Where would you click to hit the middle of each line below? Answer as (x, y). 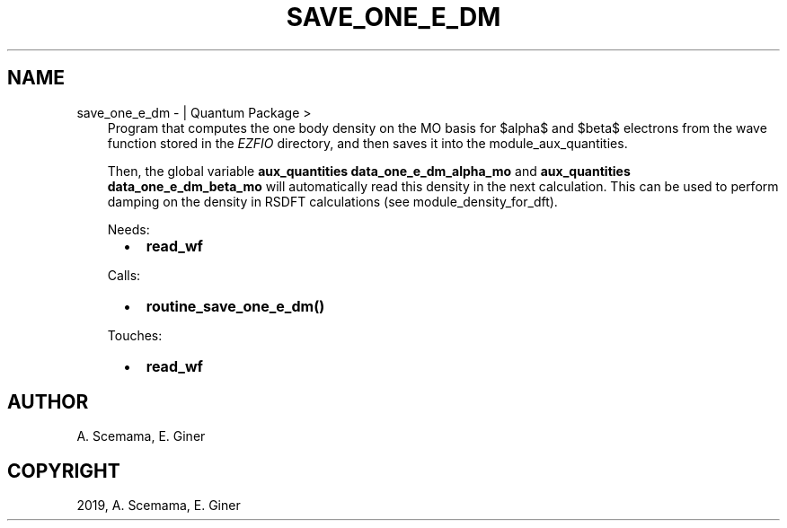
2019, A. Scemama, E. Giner (159, 506)
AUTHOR (48, 402)
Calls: (124, 275)
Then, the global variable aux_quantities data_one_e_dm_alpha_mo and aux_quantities (369, 171)
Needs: (128, 229)
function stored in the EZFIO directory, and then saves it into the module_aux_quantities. (367, 143)
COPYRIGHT (64, 471)
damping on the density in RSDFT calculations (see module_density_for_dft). (332, 201)
